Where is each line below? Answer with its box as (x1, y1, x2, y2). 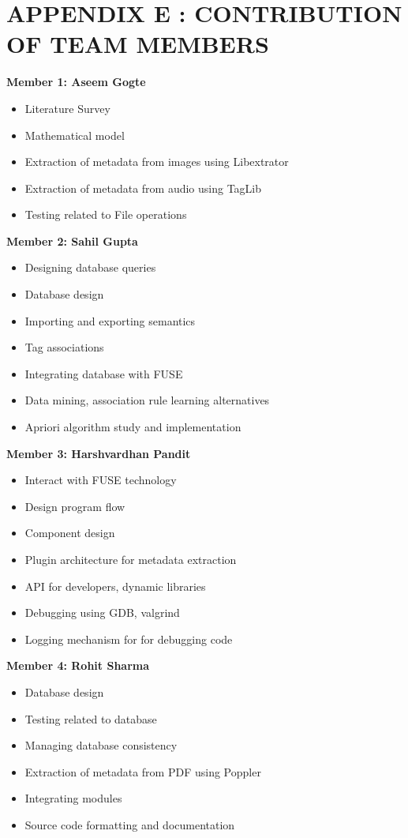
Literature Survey (24, 100, 110, 116)
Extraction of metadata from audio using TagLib (24, 179, 262, 196)
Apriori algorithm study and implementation (24, 419, 241, 435)
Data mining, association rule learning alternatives (24, 392, 270, 408)
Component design (24, 524, 115, 541)
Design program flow (24, 498, 125, 514)
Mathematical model (24, 126, 125, 143)
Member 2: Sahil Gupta (6, 232, 138, 249)
